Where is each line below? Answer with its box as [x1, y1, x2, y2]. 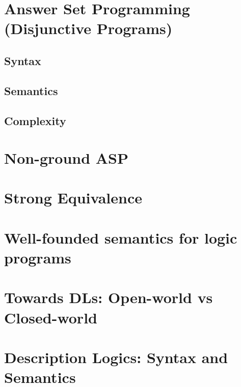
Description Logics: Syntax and [4, 346, 228, 367]
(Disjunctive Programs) [4, 18, 173, 39]
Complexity [4, 112, 66, 128]
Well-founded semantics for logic [4, 227, 237, 248]
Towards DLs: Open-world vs [4, 287, 213, 308]
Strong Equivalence [4, 187, 142, 208]
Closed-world [4, 307, 97, 328]
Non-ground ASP [4, 147, 129, 168]
